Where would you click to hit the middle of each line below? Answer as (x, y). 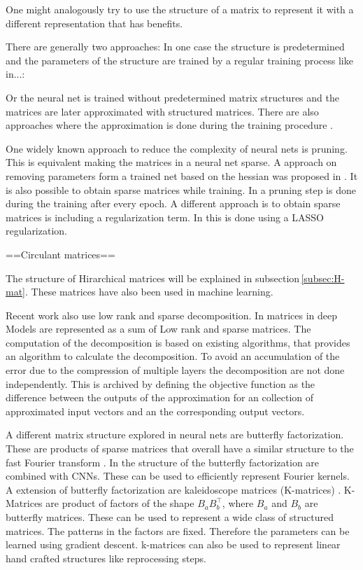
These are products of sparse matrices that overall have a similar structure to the (180, 449)
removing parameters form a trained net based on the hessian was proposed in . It (182, 175)
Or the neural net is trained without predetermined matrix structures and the (172, 97)
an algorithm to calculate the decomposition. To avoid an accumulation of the (173, 356)
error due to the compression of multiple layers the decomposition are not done (175, 370)
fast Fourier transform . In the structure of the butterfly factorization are (163, 462)
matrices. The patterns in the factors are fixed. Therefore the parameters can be (178, 530)
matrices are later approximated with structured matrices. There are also (162, 111)
